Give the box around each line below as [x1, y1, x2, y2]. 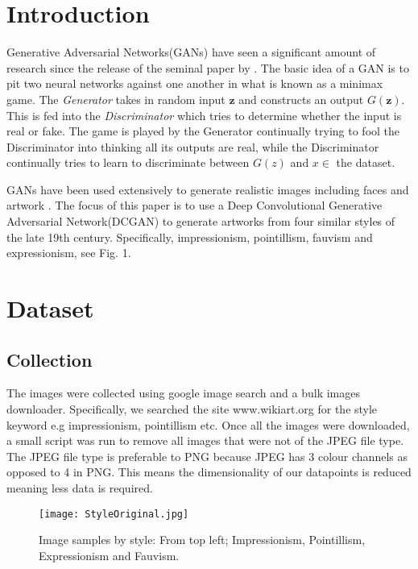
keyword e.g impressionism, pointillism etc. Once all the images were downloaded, [6, 416, 410, 433]
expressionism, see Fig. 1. [6, 244, 131, 261]
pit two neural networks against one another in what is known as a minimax [6, 75, 383, 92]
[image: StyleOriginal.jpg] [39, 508, 189, 520]
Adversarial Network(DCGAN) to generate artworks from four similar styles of [6, 213, 395, 230]
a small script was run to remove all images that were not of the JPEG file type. [6, 432, 404, 449]
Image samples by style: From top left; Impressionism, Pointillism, [39, 531, 366, 548]
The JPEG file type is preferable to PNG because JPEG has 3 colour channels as [6, 447, 408, 464]
